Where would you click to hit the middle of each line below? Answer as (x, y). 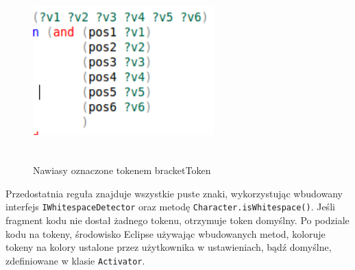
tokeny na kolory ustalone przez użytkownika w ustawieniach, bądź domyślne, (169, 247)
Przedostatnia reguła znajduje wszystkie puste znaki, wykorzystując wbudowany (174, 193)
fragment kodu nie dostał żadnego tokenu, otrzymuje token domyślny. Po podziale (177, 220)
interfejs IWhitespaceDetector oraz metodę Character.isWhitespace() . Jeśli (170, 207)
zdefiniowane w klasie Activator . (75, 260)
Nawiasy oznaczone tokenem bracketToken (122, 170)
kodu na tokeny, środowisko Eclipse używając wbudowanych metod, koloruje (166, 233)
